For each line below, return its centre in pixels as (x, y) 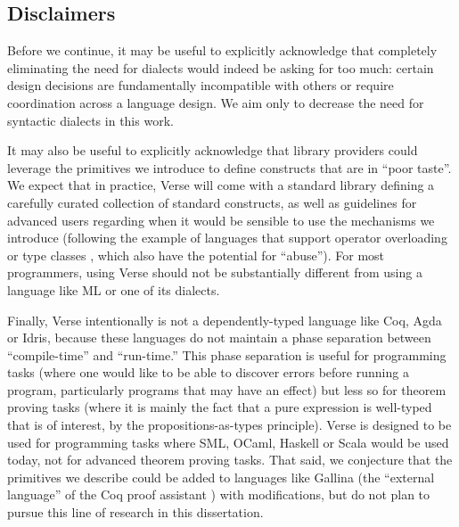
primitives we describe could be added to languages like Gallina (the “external (221, 477)
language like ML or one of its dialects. (114, 289)
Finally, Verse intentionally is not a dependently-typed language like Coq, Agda (225, 320)
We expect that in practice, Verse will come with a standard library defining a (221, 185)
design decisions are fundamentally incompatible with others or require (201, 85)
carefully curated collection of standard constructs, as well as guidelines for (212, 202)
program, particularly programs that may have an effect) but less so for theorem (227, 389)
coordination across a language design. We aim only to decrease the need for (216, 102)
